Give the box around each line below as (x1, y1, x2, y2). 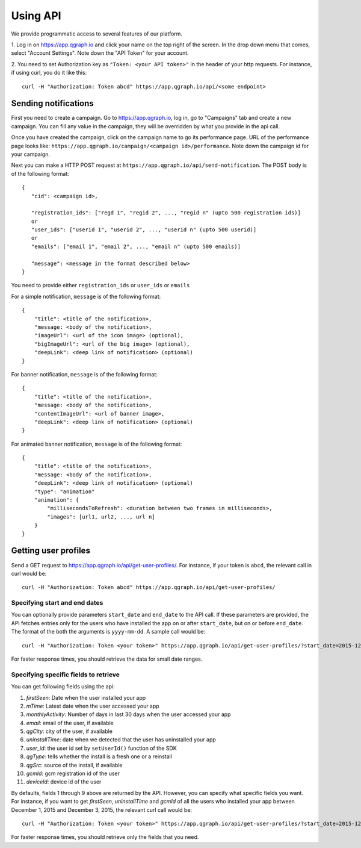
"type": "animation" (34, 488, 95, 495)
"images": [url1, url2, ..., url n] (47, 513, 156, 520)
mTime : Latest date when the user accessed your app (26, 702, 159, 709)
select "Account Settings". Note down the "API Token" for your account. (11, 49, 189, 57)
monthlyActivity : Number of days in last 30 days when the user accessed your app (26, 711, 231, 718)
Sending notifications (11, 98, 94, 108)
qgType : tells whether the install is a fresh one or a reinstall (26, 753, 173, 760)
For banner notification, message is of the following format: (11, 370, 158, 378)
